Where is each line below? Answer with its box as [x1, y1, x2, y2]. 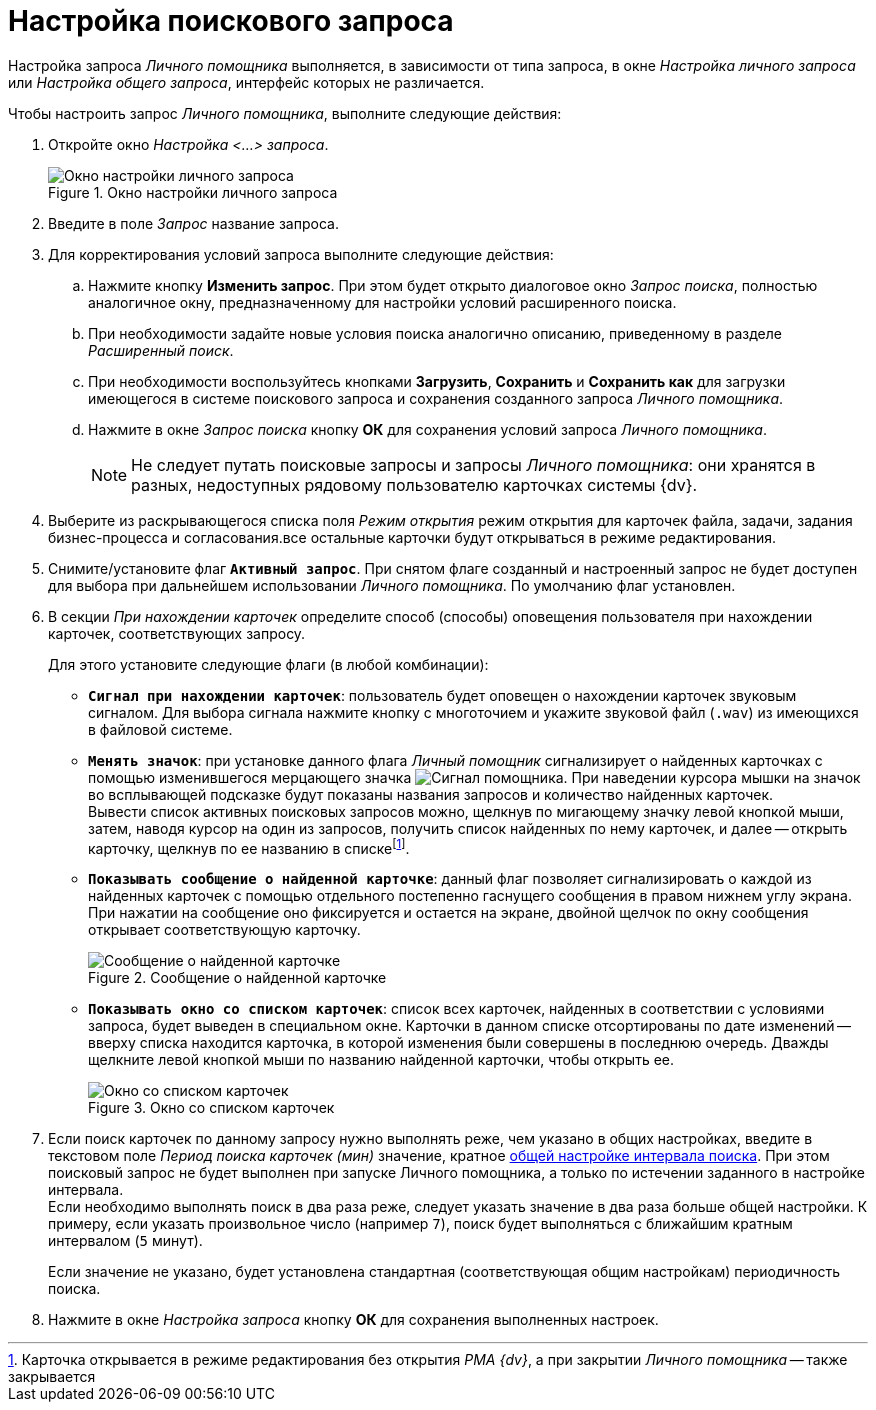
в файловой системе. [88, 720, 233, 738]
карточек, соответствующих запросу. [48, 624, 306, 642]
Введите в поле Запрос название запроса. [48, 214, 339, 232]
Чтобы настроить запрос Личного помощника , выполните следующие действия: [8, 104, 562, 122]
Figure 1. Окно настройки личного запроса [48, 183, 338, 201]
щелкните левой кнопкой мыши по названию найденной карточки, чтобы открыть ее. [88, 1051, 674, 1069]
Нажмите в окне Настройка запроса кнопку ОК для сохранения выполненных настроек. [48, 1311, 659, 1329]
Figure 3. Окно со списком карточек [88, 1099, 335, 1117]
